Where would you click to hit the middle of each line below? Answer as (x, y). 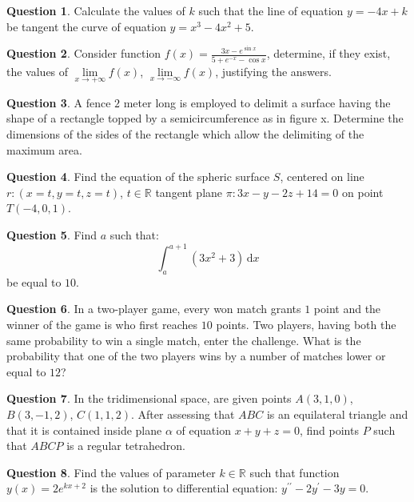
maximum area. (44, 149)
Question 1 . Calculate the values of (96, 10)
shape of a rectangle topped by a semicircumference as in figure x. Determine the (205, 118)
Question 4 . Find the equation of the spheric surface (138, 177)
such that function (295, 472)
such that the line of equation (271, 10)
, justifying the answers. (273, 71)
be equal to (34, 281)
